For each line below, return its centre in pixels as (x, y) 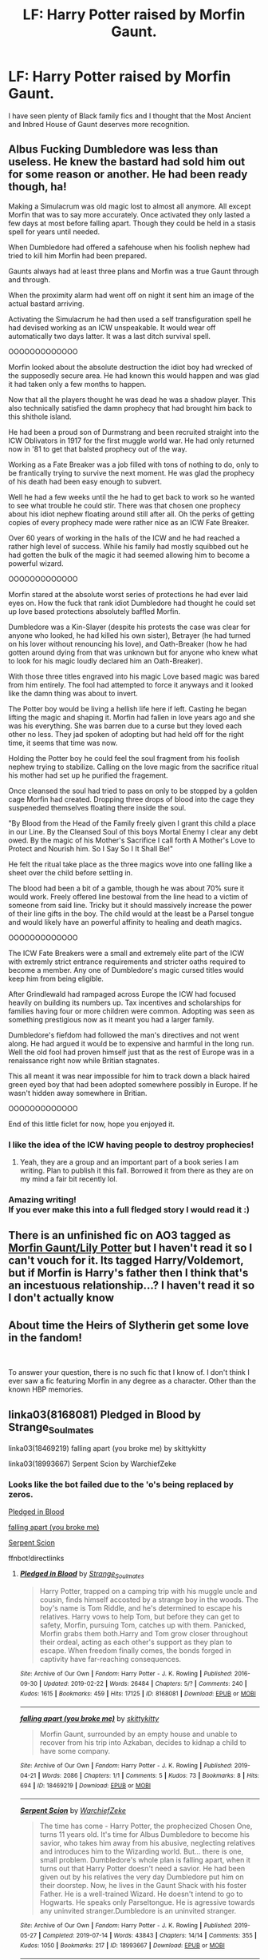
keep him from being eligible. (56, 978)
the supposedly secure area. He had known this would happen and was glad (134, 375)
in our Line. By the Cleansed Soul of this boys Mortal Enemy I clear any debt (133, 831)
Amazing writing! (43, 1199)
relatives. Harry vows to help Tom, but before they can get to (140, 1617)
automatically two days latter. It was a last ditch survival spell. (110, 336)
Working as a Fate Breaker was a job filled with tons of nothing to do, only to (134, 464)
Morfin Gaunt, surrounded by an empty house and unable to (138, 1734)
